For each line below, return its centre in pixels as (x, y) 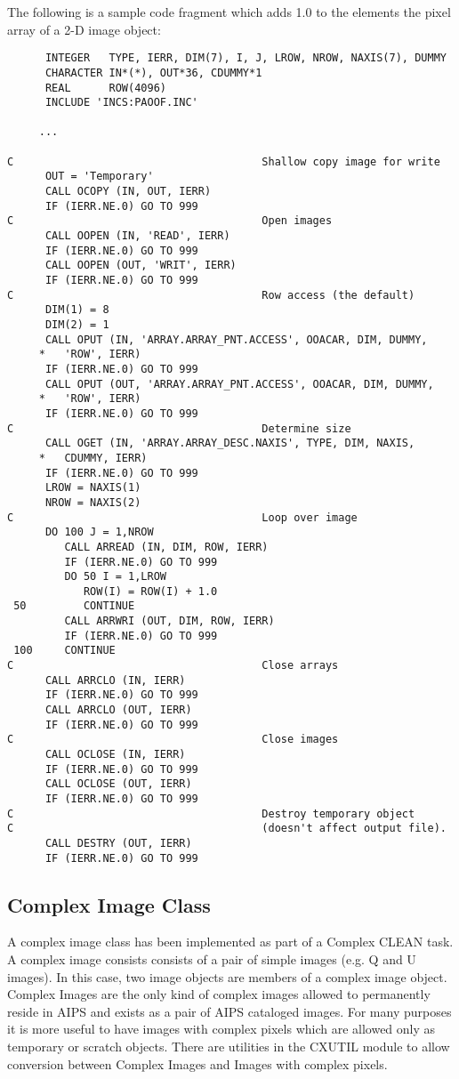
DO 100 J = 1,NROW (99, 532)
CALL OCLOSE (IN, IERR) (115, 755)
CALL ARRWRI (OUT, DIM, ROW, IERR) (169, 621)
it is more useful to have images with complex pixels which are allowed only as (221, 1029)
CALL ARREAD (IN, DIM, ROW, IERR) (166, 547)
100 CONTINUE (64, 651)
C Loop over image (182, 517)
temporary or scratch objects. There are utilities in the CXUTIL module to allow (229, 1047)
